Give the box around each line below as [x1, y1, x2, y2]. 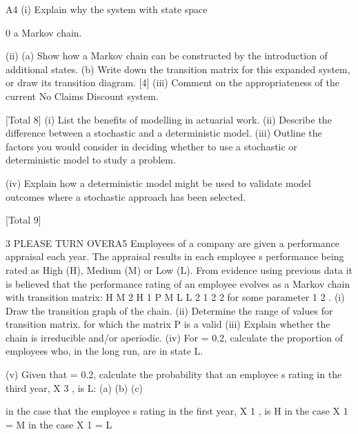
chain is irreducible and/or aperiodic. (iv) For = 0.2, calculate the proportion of [6, 330, 344, 344]
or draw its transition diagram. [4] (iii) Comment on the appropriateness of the [6, 75, 339, 90]
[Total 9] [6, 213, 41, 227]
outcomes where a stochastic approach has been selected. [6, 189, 246, 204]
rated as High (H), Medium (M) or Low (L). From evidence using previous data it [6, 262, 353, 277]
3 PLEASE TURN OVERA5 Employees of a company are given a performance [6, 235, 339, 250]
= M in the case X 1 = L [6, 417, 112, 431]
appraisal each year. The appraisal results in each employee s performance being [6, 249, 344, 264]
